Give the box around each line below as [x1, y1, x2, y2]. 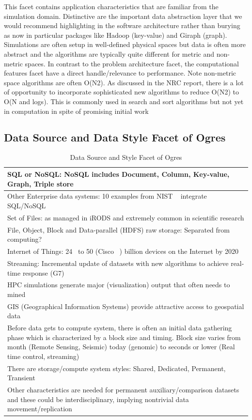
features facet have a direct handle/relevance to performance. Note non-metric [4, 68, 236, 78]
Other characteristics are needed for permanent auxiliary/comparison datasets [7, 385, 239, 395]
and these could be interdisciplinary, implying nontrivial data [7, 394, 189, 404]
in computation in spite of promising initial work [4, 106, 149, 116]
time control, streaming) [7, 351, 79, 361]
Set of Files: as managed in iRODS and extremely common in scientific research [7, 212, 244, 222]
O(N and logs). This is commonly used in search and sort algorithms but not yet [4, 96, 244, 106]
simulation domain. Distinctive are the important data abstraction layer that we [4, 11, 242, 21]
